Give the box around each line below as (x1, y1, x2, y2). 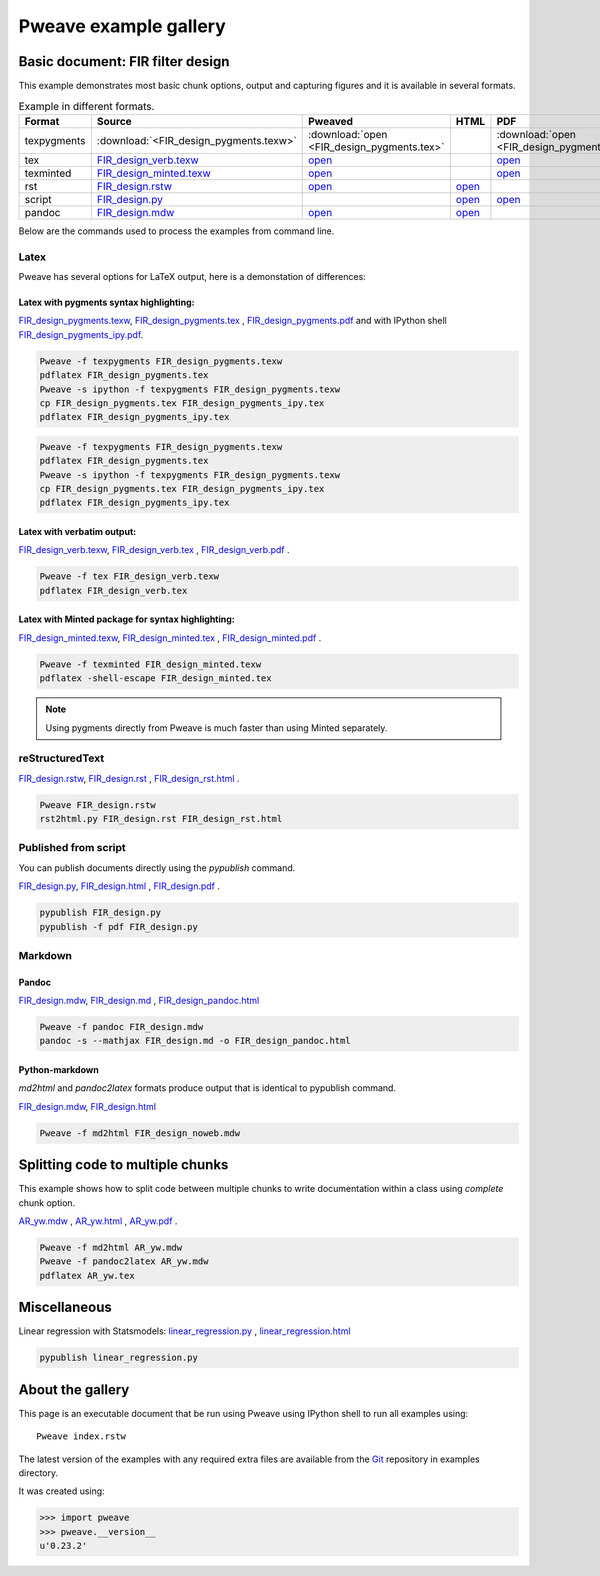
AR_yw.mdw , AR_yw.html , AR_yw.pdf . (18, 1215, 178, 1227)
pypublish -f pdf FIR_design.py (39, 921, 199, 932)
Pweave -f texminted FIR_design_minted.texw (39, 658, 262, 670)
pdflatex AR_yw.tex (39, 1270, 135, 1281)
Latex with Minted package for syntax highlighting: (18, 613, 235, 625)
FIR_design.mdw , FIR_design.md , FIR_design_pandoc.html (18, 995, 260, 1007)
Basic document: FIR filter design (18, 53, 230, 70)
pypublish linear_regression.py (39, 1352, 199, 1364)
